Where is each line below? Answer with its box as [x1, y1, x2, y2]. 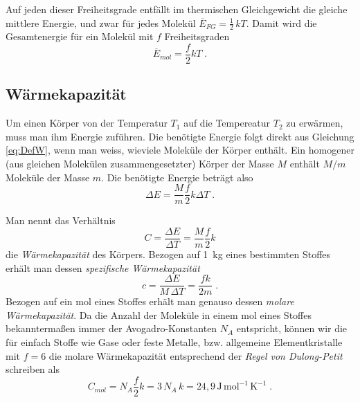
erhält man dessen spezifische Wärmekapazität [6, 260, 200, 275]
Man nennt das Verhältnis [6, 213, 116, 228]
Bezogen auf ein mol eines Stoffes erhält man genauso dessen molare [6, 294, 294, 309]
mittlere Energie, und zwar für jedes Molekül [6, 15, 196, 30]
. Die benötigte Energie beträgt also [101, 170, 253, 184]
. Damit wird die [246, 15, 317, 30]
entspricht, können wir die [236, 321, 348, 336]
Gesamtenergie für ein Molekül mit [6, 29, 154, 44]
